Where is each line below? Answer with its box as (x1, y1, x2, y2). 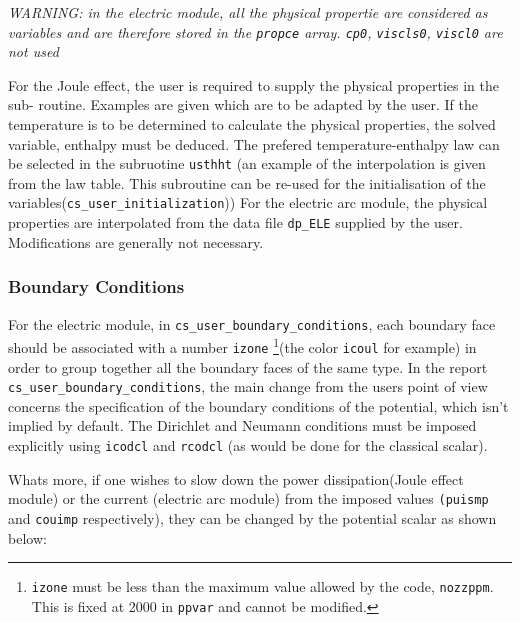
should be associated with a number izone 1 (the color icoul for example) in (8, 334, 477, 357)
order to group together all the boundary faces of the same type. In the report (8, 356, 488, 377)
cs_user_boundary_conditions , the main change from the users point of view (8, 376, 488, 397)
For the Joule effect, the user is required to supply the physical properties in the (8, 74, 500, 95)
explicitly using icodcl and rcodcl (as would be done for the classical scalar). (8, 435, 488, 455)
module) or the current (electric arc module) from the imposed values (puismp (8, 488, 489, 509)
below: (8, 527, 47, 548)
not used (8, 41, 59, 62)
